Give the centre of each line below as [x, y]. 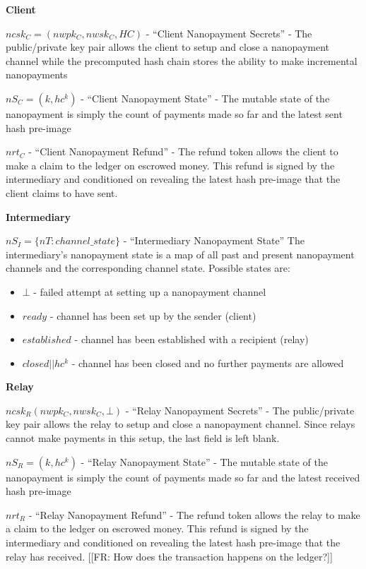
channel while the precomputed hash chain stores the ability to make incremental [182, 60]
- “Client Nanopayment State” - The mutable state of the [205, 98]
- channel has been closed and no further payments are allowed [208, 363]
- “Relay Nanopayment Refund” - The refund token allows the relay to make [194, 514]
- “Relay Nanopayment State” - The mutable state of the [205, 461]
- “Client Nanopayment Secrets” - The [229, 33]
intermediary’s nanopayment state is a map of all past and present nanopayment [180, 254]
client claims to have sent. [62, 192]
